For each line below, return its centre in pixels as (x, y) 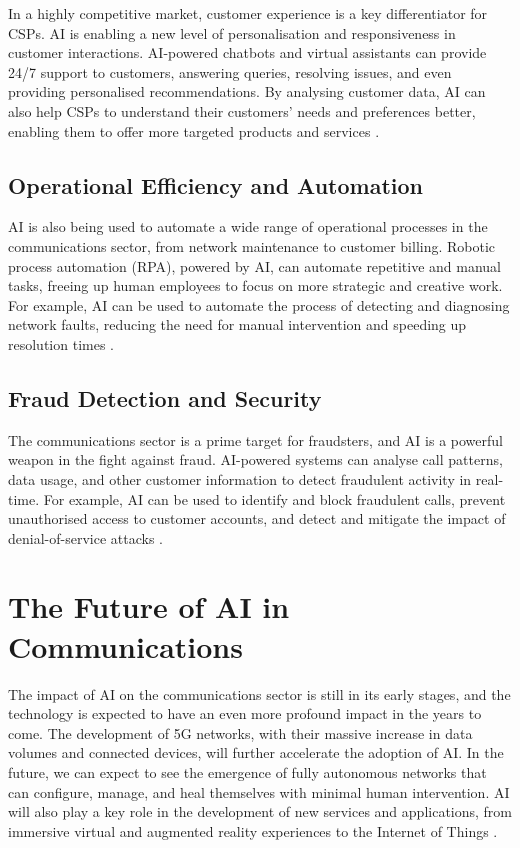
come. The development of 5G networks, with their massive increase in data (240, 732)
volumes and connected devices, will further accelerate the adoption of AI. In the (256, 752)
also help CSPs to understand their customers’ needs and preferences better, (242, 110)
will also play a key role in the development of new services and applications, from (260, 811)
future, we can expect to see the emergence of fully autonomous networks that (247, 771)
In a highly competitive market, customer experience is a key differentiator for (248, 13)
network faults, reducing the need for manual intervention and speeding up (237, 324)
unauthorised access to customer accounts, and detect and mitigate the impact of (257, 518)
